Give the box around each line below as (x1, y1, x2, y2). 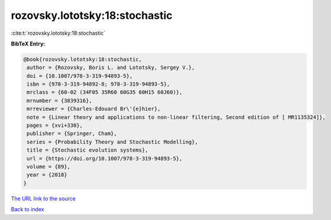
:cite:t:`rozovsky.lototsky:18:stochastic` (11, 29, 106, 37)
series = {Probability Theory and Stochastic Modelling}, (27, 139, 198, 145)
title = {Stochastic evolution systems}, (27, 147, 148, 153)
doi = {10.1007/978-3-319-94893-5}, (27, 73, 133, 79)
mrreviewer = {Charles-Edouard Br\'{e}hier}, (27, 106, 161, 112)
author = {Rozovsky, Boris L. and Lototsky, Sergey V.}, (27, 64, 195, 71)
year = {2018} (27, 172, 67, 178)
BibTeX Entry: (11, 40, 46, 47)
